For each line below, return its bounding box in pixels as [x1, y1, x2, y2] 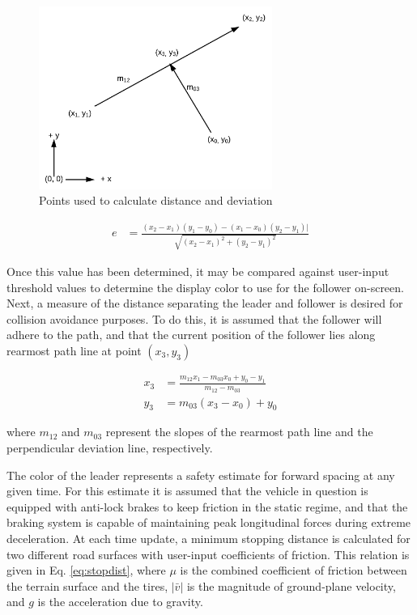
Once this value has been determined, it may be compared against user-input [6, 263, 389, 280]
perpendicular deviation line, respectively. [6, 439, 213, 456]
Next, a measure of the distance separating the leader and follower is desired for [6, 295, 403, 312]
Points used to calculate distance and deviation [39, 192, 273, 209]
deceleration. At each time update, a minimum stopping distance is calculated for [6, 529, 411, 546]
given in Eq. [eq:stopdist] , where [6, 562, 166, 579]
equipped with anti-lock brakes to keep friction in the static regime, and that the [6, 498, 408, 515]
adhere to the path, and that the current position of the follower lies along [6, 326, 376, 343]
